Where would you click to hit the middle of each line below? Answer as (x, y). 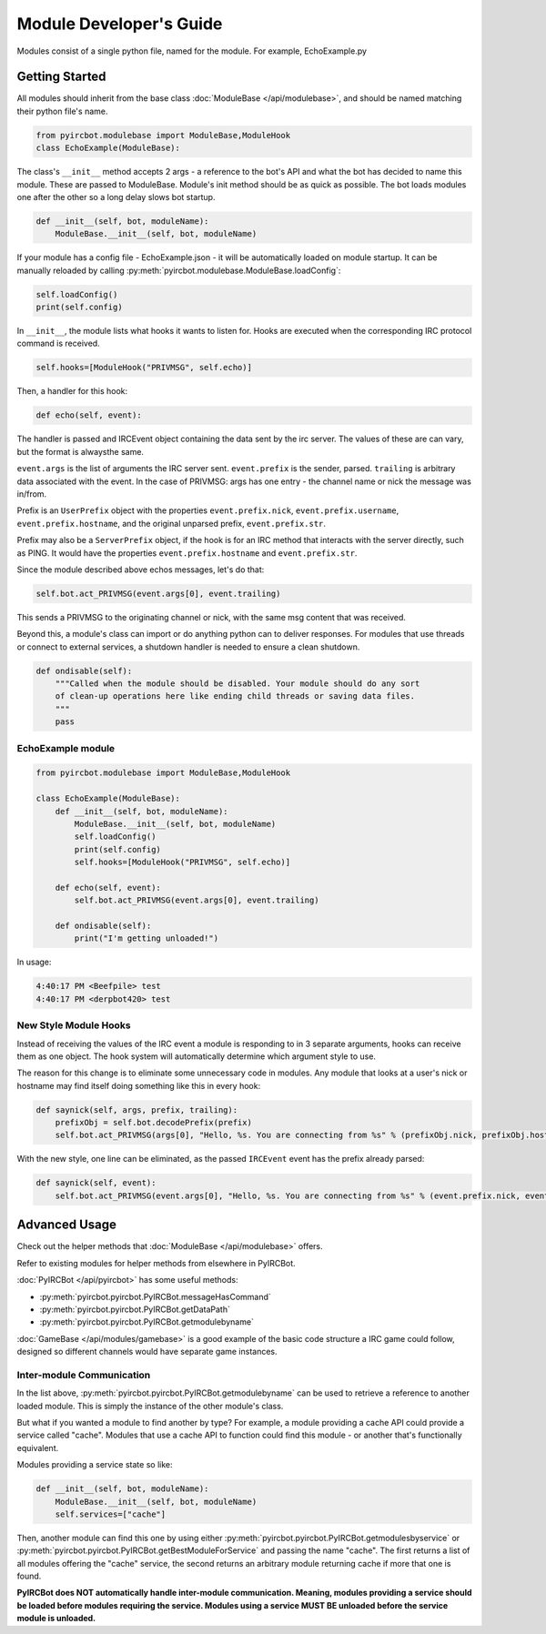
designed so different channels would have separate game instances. (147, 1352)
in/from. (32, 494)
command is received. (58, 343)
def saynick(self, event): (96, 1183)
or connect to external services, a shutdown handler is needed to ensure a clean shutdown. (188, 647)
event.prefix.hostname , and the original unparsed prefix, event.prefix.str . (172, 523)
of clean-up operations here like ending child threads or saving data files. (235, 696)
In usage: (34, 962)
